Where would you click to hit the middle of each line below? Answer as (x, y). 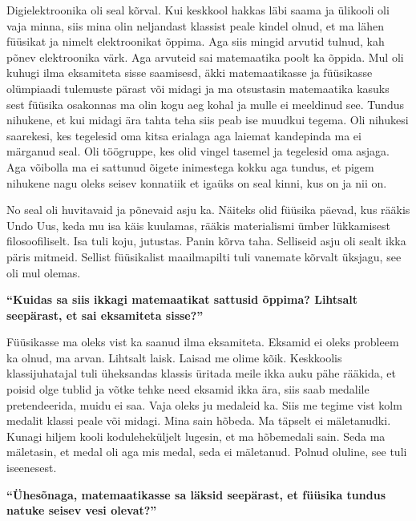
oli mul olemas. (44, 272)
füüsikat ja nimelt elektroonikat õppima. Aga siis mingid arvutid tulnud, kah (196, 41)
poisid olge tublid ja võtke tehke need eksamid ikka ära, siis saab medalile (188, 389)
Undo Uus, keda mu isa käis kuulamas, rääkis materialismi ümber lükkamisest (199, 225)
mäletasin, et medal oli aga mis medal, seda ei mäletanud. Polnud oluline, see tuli (207, 452)
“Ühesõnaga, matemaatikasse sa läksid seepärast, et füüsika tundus (196, 494)
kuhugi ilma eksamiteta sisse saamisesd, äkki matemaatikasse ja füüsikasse (190, 73)
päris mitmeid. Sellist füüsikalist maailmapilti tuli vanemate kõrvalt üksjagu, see (204, 256)
